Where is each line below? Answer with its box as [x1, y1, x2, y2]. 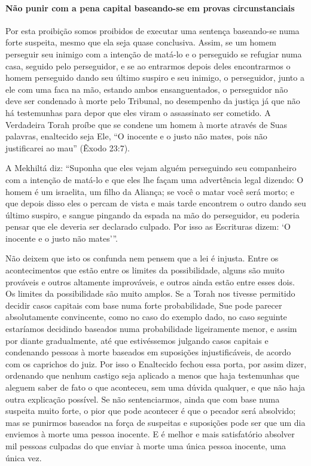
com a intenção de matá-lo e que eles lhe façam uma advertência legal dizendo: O [5, 173, 304, 185]
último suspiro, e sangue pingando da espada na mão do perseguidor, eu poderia [5, 208, 300, 221]
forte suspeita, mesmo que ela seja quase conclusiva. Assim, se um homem [5, 36, 276, 48]
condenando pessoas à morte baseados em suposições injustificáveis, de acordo [5, 346, 291, 358]
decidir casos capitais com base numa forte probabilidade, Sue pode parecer [5, 299, 282, 311]
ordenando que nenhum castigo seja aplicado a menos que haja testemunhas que [5, 369, 300, 382]
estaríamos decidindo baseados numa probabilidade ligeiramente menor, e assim [5, 322, 297, 335]
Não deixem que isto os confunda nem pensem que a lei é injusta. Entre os [5, 252, 279, 264]
